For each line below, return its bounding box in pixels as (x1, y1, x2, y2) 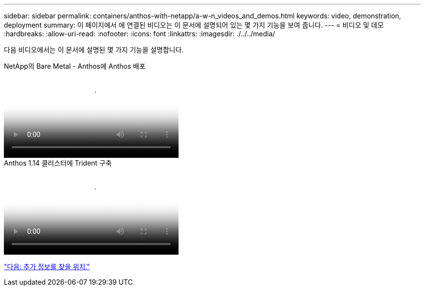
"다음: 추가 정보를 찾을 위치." (4, 262, 90, 271)
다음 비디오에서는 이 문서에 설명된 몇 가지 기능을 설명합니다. (4, 46, 184, 54)
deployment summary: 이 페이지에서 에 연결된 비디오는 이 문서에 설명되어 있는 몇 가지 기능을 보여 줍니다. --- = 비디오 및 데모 (4, 21, 384, 29)
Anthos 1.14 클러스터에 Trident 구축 (4, 159, 112, 167)
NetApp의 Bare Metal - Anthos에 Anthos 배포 (4, 62, 146, 70)
